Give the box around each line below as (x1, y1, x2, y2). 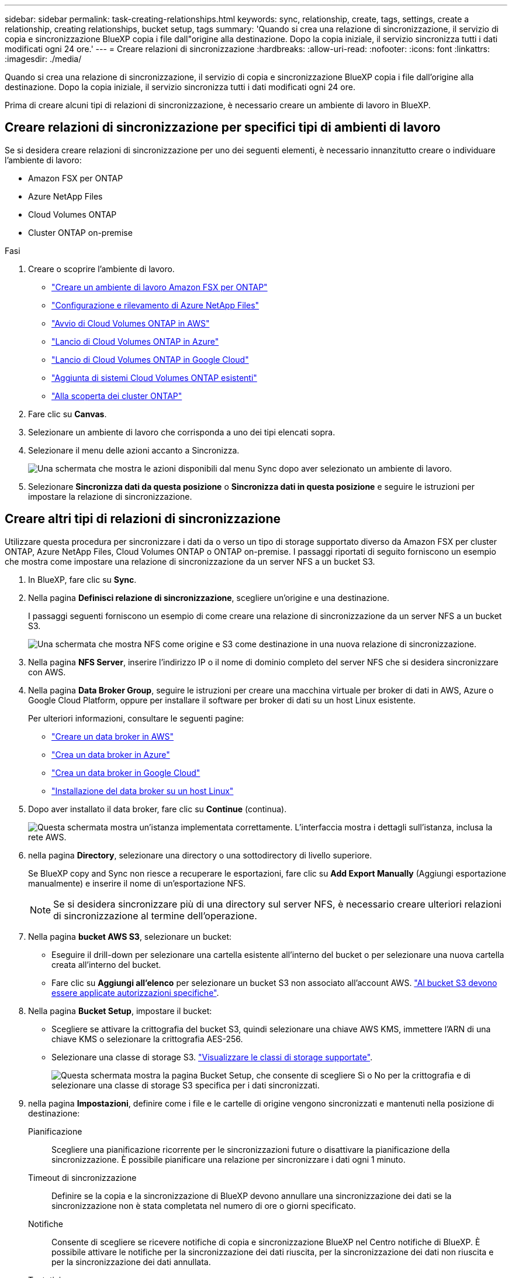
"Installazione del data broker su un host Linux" (51, 785, 234, 796)
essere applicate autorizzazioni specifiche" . (51, 987, 219, 998)
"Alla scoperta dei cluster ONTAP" (51, 390, 182, 401)
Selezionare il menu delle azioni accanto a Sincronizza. (28, 445, 240, 455)
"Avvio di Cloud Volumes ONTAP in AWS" (51, 318, 210, 328)
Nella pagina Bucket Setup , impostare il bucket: (28, 1005, 212, 1016)
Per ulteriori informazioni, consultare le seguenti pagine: (28, 713, 244, 723)
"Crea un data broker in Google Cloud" (51, 767, 200, 778)
